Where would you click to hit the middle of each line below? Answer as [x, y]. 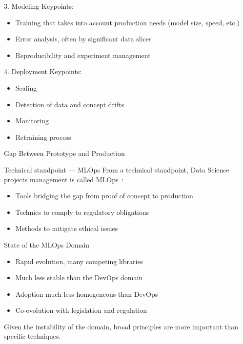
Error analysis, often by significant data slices [83, 39]
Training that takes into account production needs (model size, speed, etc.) [128, 22]
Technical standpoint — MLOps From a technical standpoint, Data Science [117, 169]
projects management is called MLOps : [64, 179]
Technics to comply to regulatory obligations [82, 212]
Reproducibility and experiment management [83, 55]
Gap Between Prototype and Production [64, 153]
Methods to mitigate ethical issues [67, 228]
